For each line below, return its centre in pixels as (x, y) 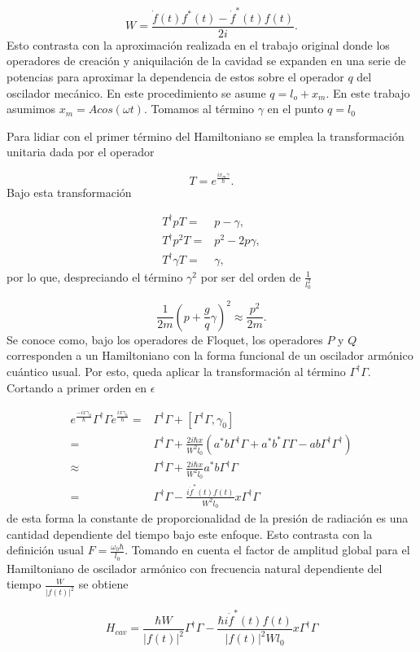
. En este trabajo (368, 92)
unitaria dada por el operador (81, 152)
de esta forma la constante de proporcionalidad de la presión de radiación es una (208, 518)
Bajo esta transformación (69, 192)
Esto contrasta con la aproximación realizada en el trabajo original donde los (198, 44)
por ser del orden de (251, 276)
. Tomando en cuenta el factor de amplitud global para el (267, 550)
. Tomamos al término (199, 109)
